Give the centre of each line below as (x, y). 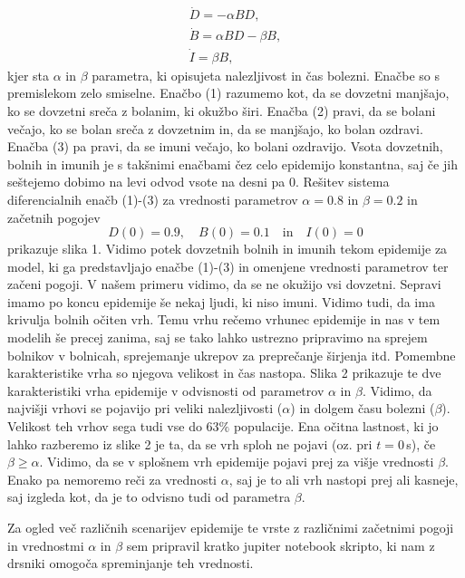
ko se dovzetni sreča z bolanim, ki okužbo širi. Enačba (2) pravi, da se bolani (222, 110)
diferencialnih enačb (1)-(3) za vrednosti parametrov (153, 199)
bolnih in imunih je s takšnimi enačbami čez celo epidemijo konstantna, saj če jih (232, 164)
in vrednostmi (46, 545)
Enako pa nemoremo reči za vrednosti (112, 479)
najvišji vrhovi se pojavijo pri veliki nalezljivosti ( (145, 408)
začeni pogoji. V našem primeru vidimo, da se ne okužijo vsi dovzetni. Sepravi (224, 284)
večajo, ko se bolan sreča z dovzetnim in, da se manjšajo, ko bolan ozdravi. (215, 128)
